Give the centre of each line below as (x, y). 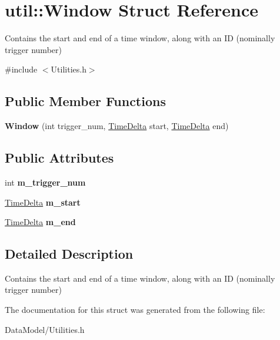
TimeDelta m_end (40, 222)
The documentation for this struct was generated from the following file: (135, 310)
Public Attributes (59, 158)
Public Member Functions (85, 101)
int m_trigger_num (45, 182)
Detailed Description (69, 254)
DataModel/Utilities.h (45, 329)
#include (21, 69)
